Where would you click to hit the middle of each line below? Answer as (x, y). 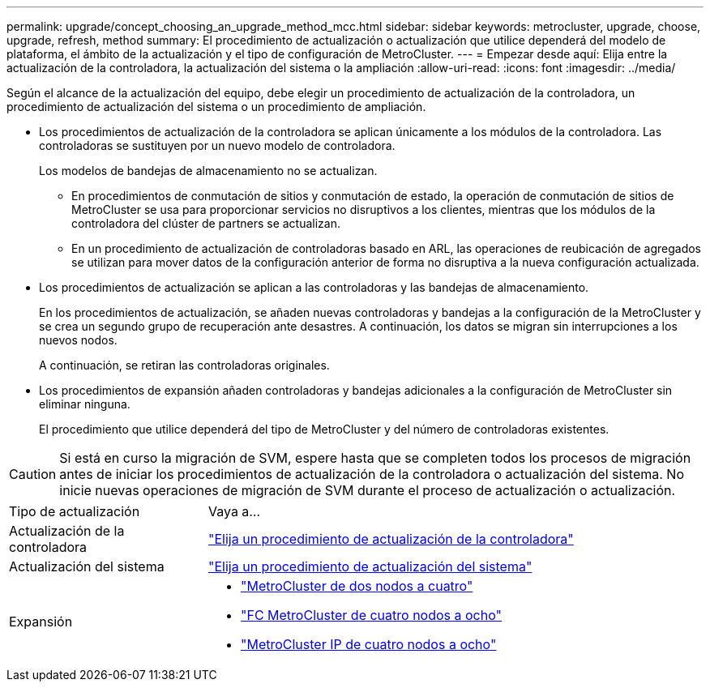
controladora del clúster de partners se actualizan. (206, 223)
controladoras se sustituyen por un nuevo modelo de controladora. (217, 145)
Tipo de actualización (75, 511)
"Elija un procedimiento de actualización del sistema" (370, 566)
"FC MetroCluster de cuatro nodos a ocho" (371, 615)
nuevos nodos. (78, 340)
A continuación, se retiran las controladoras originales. (184, 365)
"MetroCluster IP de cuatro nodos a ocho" (368, 644)
